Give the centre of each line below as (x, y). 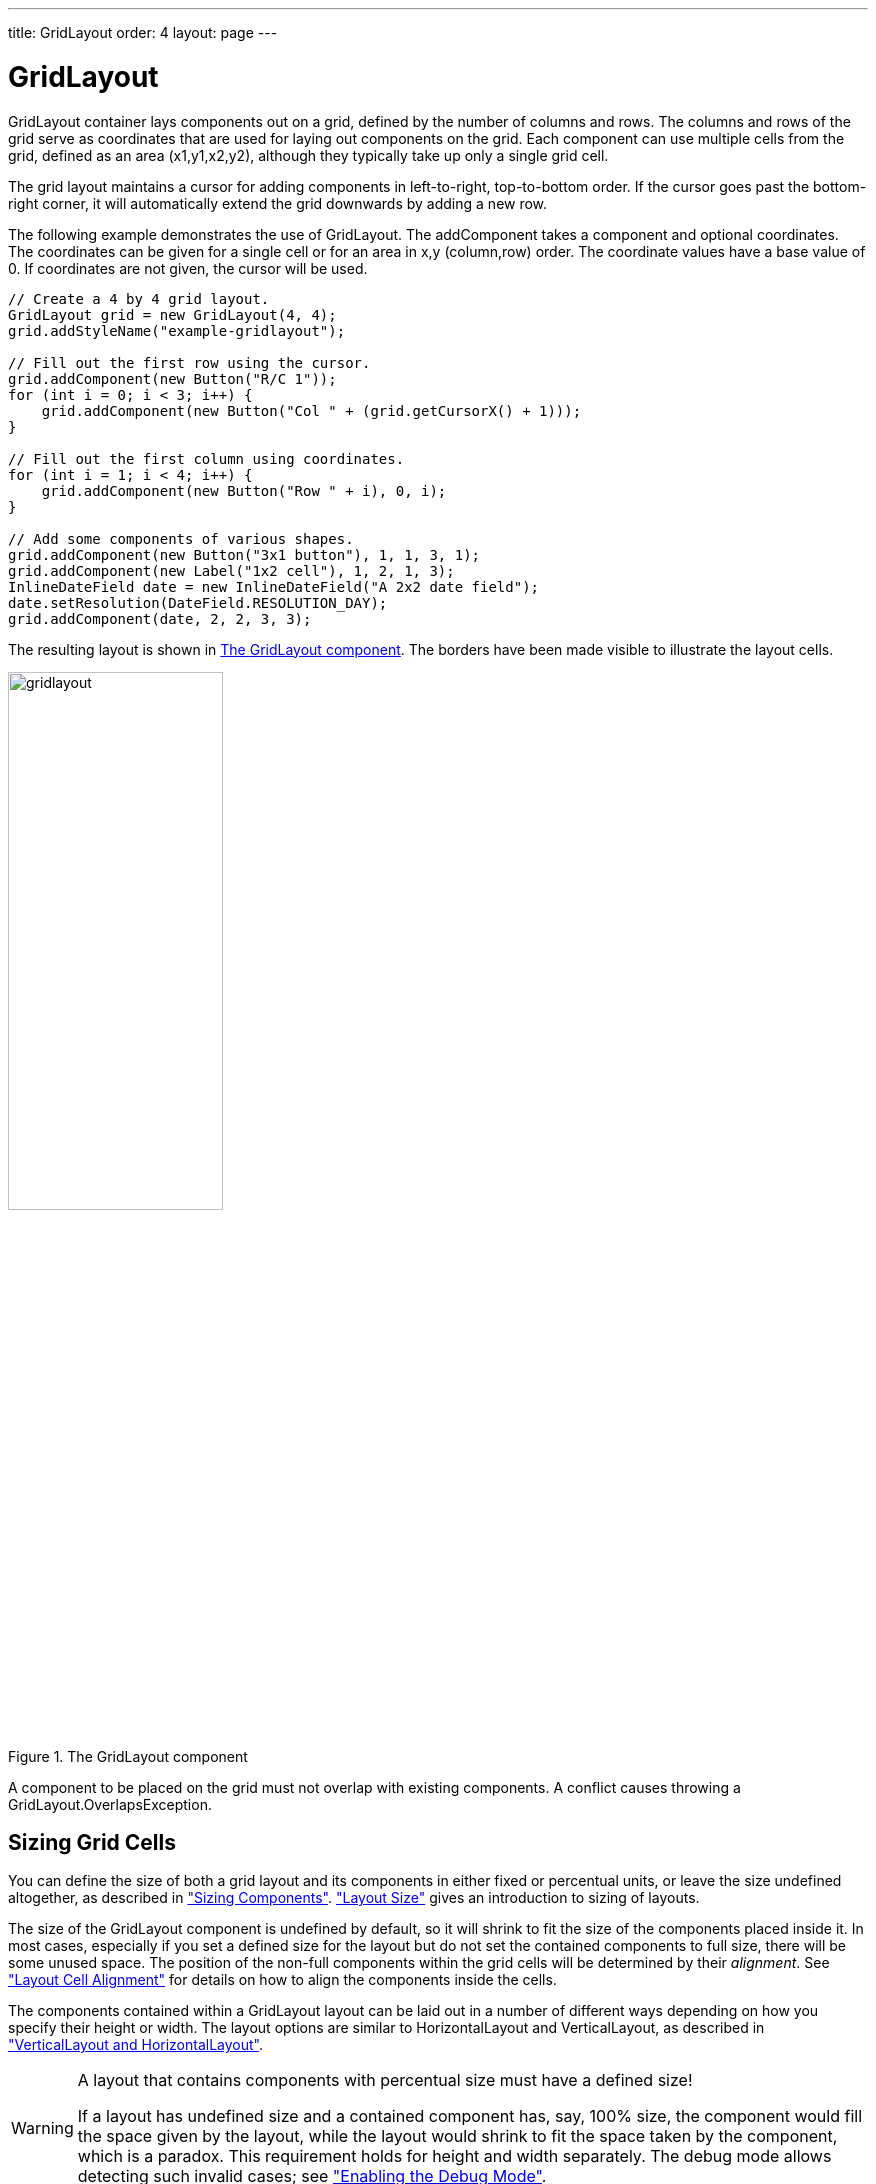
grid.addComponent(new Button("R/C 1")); (172, 378)
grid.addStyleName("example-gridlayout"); (177, 330)
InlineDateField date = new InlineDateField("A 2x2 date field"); (274, 586)
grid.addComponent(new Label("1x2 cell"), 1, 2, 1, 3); (231, 570)
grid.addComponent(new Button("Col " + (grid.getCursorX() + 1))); (311, 410)
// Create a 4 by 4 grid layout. (139, 298)
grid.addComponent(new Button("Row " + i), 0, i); (244, 490)
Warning (42, 2128)
